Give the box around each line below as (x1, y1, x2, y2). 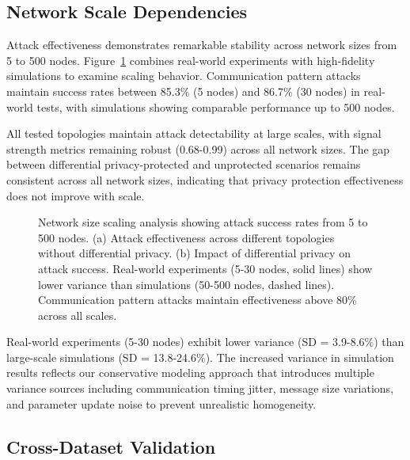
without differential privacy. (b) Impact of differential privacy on (38, 245, 351, 261)
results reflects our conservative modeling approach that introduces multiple (6, 364, 374, 381)
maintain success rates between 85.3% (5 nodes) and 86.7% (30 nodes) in (6, 82, 360, 99)
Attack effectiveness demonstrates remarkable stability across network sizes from (6, 36, 397, 53)
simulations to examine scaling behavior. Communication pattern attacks (6, 67, 361, 84)
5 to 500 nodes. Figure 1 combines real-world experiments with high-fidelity (6, 51, 375, 68)
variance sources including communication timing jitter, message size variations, (6, 380, 394, 397)
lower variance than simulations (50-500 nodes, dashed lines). (38, 276, 335, 292)
